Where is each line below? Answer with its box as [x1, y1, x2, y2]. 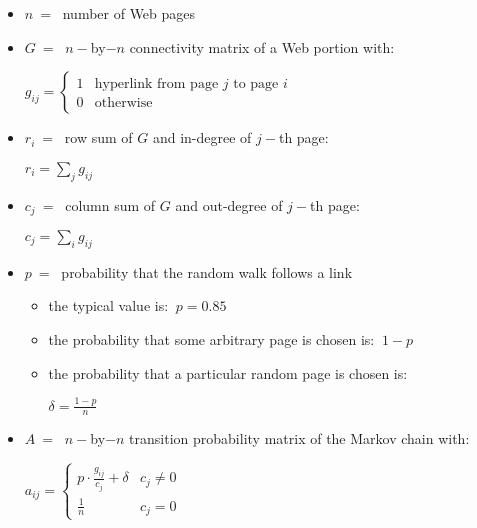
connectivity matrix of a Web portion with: [129, 36, 395, 57]
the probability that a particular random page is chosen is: [48, 362, 408, 383]
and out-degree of [175, 194, 283, 215]
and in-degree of [152, 127, 252, 148]
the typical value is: [48, 295, 169, 316]
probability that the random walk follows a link [61, 261, 353, 282]
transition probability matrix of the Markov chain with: [129, 428, 470, 449]
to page [233, 77, 279, 92]
